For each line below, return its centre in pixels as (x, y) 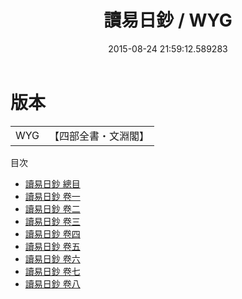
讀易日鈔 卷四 (52, 233)
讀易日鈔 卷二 (52, 208)
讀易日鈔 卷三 (52, 221)
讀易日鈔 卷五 (52, 246)
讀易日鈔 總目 (52, 183)
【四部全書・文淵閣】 (99, 136)
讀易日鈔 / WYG (168, 20)
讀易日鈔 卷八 (52, 283)
